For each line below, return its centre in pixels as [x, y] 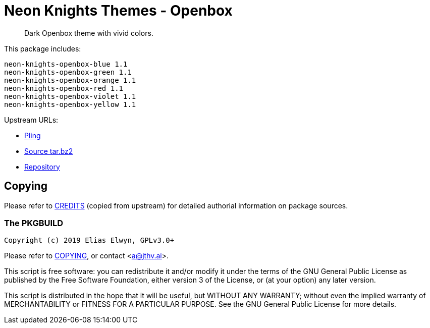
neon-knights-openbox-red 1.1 [64, 88]
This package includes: [43, 48]
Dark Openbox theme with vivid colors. [89, 33]
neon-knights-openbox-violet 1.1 [70, 96]
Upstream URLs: [31, 120]
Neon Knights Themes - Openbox [118, 11]
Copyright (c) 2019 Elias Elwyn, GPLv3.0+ [89, 240]
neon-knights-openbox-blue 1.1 [66, 64]
